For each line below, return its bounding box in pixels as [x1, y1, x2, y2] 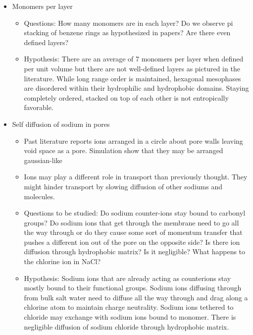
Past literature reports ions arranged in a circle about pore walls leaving [24, 135, 243, 146]
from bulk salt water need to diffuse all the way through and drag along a [24, 292, 248, 302]
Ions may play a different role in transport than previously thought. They [24, 171, 248, 182]
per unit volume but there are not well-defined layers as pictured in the [24, 63, 240, 73]
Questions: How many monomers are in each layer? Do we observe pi [24, 17, 233, 28]
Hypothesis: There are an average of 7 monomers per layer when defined [24, 54, 244, 64]
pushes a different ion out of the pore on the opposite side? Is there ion [24, 236, 240, 247]
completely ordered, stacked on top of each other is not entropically [24, 92, 229, 103]
